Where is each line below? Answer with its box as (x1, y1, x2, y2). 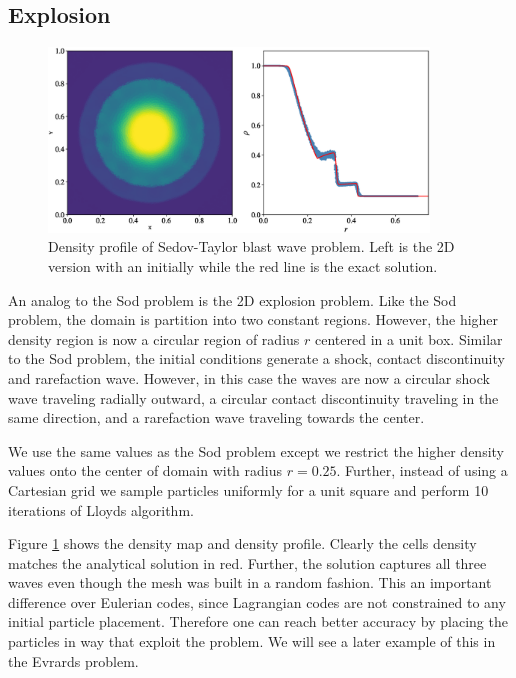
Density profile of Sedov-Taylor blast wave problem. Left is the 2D (48, 236, 455, 257)
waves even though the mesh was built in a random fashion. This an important (8, 572, 492, 593)
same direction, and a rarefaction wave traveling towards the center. (8, 407, 425, 428)
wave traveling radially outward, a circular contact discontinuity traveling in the (8, 387, 499, 408)
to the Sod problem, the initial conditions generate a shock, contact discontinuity (8, 348, 505, 369)
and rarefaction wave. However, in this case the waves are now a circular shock (8, 367, 490, 388)
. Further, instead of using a (336, 460, 508, 481)
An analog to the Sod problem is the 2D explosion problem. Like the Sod (8, 289, 457, 310)
